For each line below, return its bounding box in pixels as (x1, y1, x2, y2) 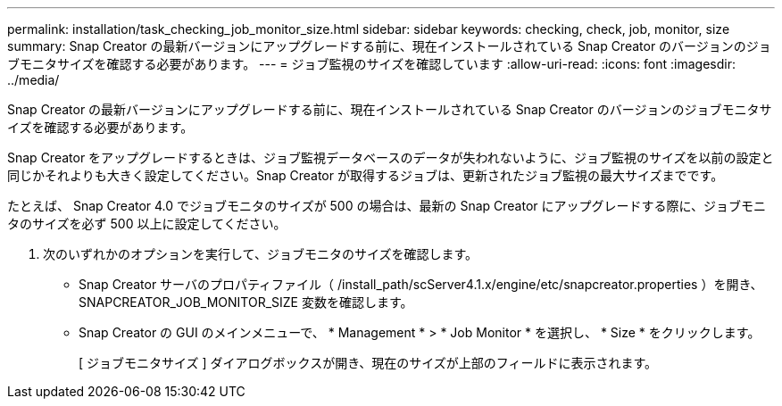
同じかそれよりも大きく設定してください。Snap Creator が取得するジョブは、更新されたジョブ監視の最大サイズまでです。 (7, 168, 724, 183)
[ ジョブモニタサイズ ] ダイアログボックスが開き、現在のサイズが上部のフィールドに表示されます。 (79, 355, 658, 370)
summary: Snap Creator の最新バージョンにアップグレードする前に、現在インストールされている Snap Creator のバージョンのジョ (7, 38, 771, 54)
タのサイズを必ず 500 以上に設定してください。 (7, 216, 287, 231)
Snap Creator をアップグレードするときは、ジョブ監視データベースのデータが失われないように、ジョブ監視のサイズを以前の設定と (7, 150, 774, 165)
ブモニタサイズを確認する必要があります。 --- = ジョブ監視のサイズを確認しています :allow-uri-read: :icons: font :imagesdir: (7, 56, 736, 71)
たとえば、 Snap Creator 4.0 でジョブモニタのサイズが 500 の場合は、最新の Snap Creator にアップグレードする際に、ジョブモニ (7, 198, 767, 213)
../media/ (7, 72, 60, 87)
